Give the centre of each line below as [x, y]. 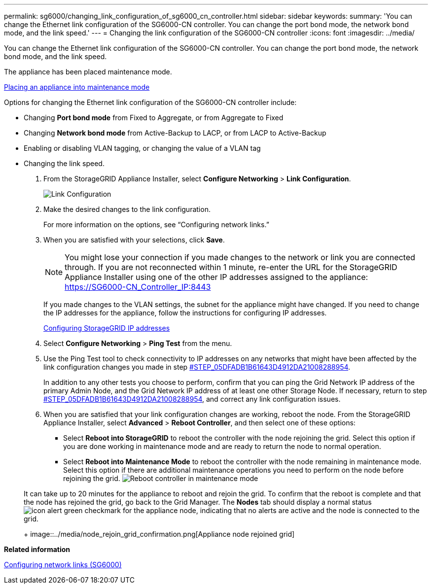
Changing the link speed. [64, 163]
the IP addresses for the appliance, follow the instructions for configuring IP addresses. [185, 313]
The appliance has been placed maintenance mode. [88, 72]
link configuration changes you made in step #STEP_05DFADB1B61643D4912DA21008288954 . [197, 367]
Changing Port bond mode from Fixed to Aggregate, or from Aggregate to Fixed [154, 118]
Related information [37, 549]
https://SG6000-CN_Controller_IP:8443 [138, 287]
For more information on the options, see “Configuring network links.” [156, 225]
